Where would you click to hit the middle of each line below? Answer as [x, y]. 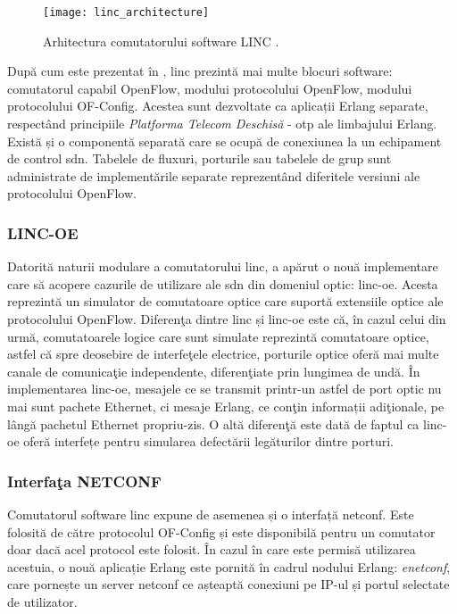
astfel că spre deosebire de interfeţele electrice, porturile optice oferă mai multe [223, 354]
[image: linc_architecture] [126, 12]
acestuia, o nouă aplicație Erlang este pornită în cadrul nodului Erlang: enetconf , [229, 566]
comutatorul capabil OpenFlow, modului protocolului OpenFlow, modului [210, 88]
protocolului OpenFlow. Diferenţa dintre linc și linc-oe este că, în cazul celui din [227, 319]
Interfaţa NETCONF [84, 481]
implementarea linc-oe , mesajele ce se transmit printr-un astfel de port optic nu [224, 389]
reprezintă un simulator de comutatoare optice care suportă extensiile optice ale [225, 301]
